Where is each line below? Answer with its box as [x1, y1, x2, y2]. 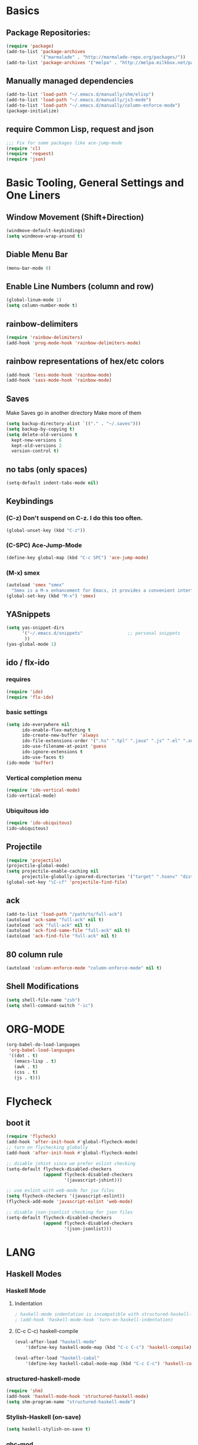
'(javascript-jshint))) [64, 1177, 123, 1183]
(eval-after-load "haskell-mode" [14, 1339, 97, 1345]
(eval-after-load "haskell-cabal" [14, 1355, 100, 1361]
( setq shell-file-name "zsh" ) [6, 997, 81, 1003]
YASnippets [6, 609, 51, 619]
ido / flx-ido [6, 658, 50, 668]
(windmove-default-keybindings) [6, 228, 85, 234]
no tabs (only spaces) [6, 464, 88, 474]
